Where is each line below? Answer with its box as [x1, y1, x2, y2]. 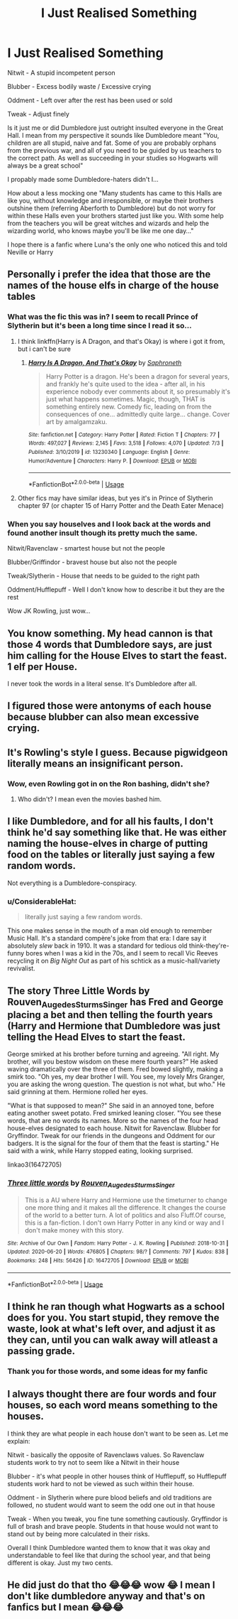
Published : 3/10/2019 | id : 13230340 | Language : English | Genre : [28, 448, 190, 455]
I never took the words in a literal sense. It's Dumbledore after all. [7, 680, 197, 688]
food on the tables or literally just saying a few [7, 849, 215, 861]
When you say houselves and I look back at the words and [7, 519, 211, 529]
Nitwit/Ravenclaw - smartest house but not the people [7, 544, 165, 553]
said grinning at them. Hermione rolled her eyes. [7, 1088, 148, 1096]
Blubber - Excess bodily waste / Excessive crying [7, 82, 152, 90]
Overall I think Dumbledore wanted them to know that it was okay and [7, 1543, 210, 1552]
